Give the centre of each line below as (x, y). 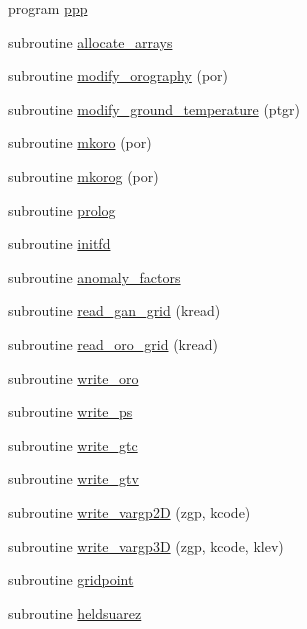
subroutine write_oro (73, 377)
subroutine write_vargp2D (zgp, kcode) (129, 511)
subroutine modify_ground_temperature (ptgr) (154, 108)
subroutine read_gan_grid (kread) (114, 310)
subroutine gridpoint (71, 579)
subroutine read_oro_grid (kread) (113, 343)
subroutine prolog (62, 209)
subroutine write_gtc (73, 444)
